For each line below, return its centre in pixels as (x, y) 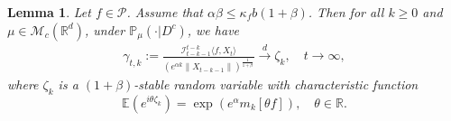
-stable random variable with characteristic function (276, 84)
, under (105, 29)
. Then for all (346, 12)
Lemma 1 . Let (49, 12)
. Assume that (165, 12)
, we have (213, 29)
